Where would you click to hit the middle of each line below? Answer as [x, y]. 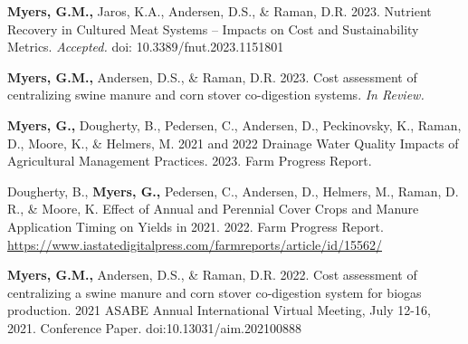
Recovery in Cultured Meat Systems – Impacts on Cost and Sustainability [213, 29]
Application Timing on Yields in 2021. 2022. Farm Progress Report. [196, 226]
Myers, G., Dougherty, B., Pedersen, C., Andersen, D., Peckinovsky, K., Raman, [234, 124]
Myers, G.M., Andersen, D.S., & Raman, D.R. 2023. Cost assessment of [212, 76]
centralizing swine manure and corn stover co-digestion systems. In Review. [216, 95]
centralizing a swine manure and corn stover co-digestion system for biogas [215, 292]
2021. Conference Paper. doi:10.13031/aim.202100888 [155, 327]
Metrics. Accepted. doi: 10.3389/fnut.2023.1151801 [146, 47]
